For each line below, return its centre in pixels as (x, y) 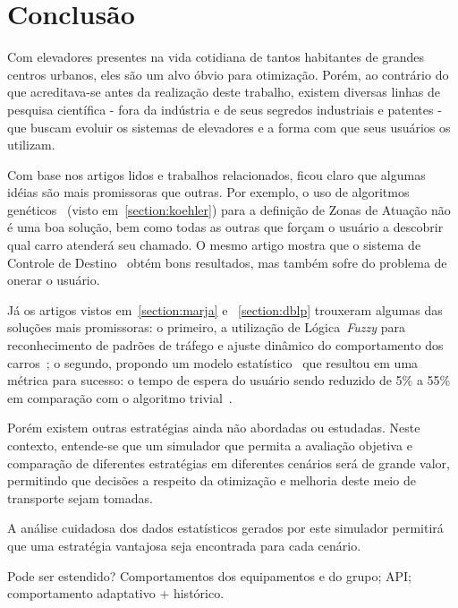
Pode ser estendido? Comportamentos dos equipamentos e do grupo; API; (209, 575)
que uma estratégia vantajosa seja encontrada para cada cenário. (184, 545)
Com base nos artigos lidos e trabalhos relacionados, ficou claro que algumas (216, 174)
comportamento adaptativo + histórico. (116, 593)
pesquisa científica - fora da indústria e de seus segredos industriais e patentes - (225, 109)
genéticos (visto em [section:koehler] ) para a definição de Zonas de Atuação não (229, 209)
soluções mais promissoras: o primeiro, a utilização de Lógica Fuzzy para (206, 327)
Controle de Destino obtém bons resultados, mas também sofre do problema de (227, 262)
